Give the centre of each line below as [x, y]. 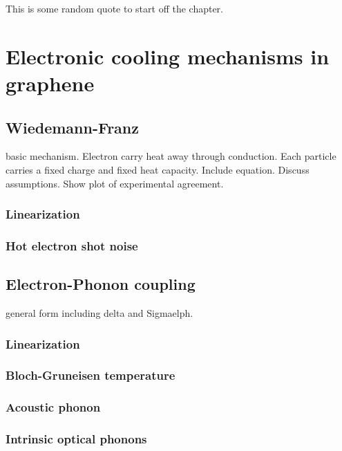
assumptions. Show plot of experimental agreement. [115, 183]
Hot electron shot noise [72, 245]
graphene [50, 83]
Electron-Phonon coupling [101, 284]
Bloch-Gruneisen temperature [91, 375]
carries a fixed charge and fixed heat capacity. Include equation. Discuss [158, 169]
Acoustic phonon [53, 407]
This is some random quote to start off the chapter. [114, 8]
